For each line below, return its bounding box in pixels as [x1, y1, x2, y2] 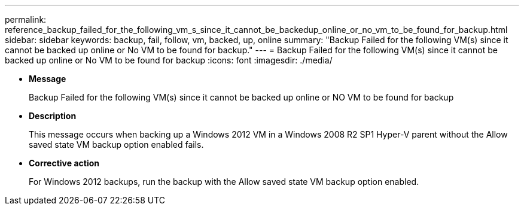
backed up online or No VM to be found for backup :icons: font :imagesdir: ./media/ [5, 55, 333, 65]
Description [29, 111, 77, 121]
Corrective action [29, 158, 99, 168]
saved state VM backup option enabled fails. [29, 139, 204, 150]
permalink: [5, 14, 47, 25]
